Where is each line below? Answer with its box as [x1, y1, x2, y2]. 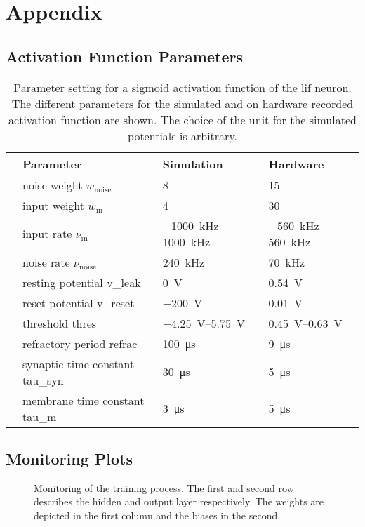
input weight [22, 196, 85, 213]
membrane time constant [22, 392, 145, 408]
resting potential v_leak [22, 274, 141, 291]
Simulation [162, 155, 223, 172]
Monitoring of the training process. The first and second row [34, 480, 294, 495]
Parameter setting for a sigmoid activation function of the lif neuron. [13, 79, 352, 95]
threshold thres [22, 314, 97, 331]
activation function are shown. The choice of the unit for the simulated [8, 111, 357, 128]
